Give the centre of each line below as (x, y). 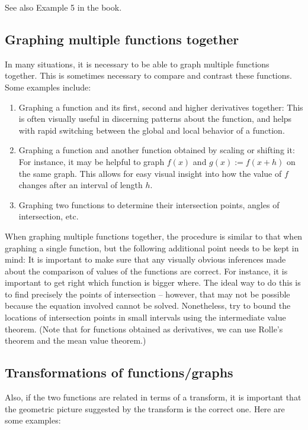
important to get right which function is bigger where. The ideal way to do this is (153, 282)
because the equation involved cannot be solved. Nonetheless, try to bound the (148, 305)
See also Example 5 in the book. (63, 7)
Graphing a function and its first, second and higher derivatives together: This (161, 107)
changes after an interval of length (81, 185)
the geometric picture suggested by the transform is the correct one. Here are (145, 408)
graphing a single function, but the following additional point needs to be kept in (152, 248)
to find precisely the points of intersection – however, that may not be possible (147, 294)
